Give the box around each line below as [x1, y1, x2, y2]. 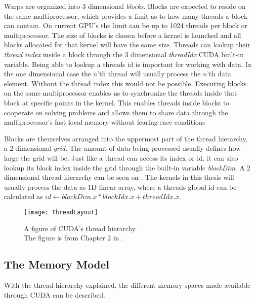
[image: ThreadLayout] [24, 208, 98, 216]
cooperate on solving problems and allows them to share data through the [4, 107, 228, 117]
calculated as [4, 191, 43, 202]
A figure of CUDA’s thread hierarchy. [24, 223, 137, 233]
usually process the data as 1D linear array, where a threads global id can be [4, 181, 237, 192]
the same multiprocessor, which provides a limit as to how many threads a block [4, 10, 248, 21]
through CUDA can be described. [4, 289, 105, 300]
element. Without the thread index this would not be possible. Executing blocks [4, 78, 247, 88]
